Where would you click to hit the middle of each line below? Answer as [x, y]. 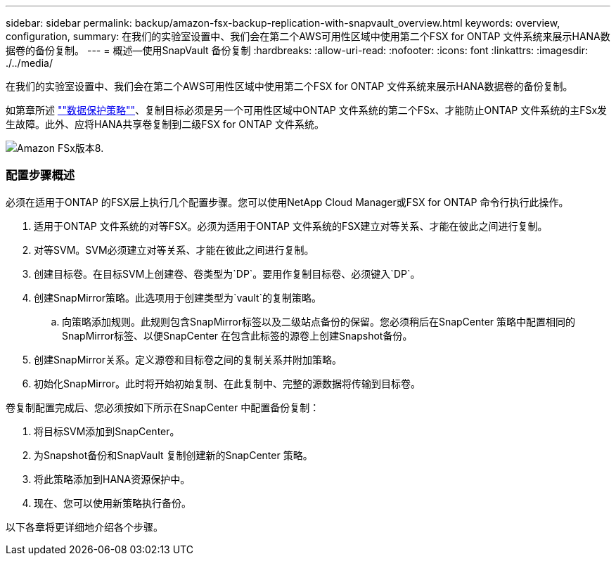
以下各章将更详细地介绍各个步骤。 [84, 527]
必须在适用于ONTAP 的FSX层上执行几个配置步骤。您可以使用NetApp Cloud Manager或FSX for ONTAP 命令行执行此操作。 [287, 202]
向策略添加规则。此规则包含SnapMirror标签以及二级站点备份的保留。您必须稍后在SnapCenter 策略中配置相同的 [319, 321]
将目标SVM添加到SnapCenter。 [107, 431]
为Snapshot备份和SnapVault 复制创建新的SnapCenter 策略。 [173, 455]
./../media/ [29, 63]
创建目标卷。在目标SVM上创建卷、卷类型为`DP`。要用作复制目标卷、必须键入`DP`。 [227, 273]
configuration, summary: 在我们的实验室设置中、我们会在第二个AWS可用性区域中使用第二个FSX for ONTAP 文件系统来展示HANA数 [308, 36]
